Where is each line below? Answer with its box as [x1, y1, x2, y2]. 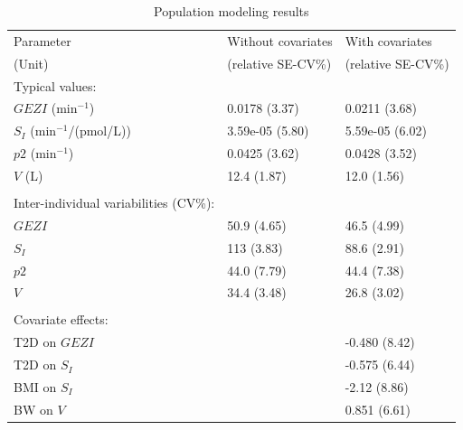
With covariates [345, 31, 432, 50]
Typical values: [14, 76, 97, 95]
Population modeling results [154, 2, 309, 20]
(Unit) [14, 53, 49, 72]
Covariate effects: [14, 310, 109, 329]
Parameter [14, 31, 71, 50]
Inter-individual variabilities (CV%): [14, 193, 215, 211]
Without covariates [227, 31, 333, 50]
